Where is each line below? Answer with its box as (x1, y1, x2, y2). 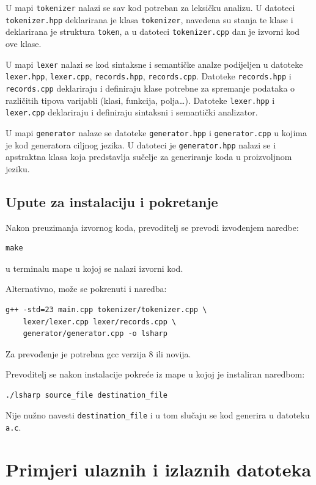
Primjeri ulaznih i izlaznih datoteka (6, 456, 312, 481)
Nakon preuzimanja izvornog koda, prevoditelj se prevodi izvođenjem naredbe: (6, 221, 299, 233)
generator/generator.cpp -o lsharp (23, 329, 167, 338)
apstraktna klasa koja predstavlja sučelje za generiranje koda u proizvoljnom (6, 150, 292, 163)
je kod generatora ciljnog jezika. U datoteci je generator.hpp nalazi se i (6, 138, 276, 151)
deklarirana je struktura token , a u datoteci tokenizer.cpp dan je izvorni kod (6, 25, 300, 38)
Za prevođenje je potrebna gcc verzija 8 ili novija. (6, 347, 191, 360)
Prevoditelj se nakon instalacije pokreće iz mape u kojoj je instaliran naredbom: (6, 368, 305, 381)
